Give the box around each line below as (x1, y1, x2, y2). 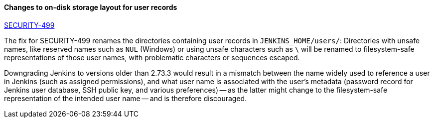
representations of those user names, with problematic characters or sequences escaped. (4, 53, 300, 62)
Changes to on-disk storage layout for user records (4, 3, 177, 11)
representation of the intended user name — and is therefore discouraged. (4, 94, 247, 103)
